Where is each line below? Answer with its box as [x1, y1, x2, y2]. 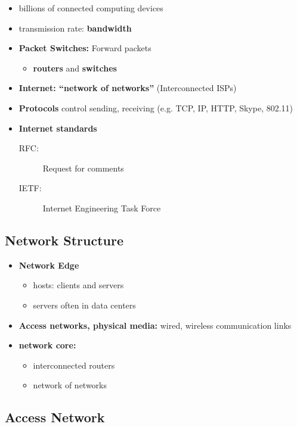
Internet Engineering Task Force [42, 201, 161, 214]
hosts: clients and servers [33, 279, 124, 291]
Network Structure [5, 230, 124, 249]
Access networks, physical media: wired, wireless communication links [18, 319, 292, 331]
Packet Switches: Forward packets [18, 42, 151, 54]
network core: [18, 339, 76, 351]
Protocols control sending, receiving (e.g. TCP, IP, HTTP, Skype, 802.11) [18, 101, 293, 114]
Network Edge [18, 258, 79, 271]
